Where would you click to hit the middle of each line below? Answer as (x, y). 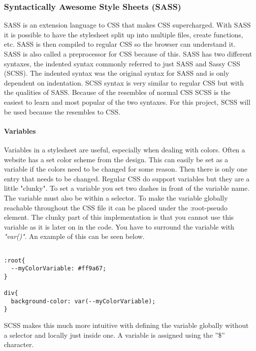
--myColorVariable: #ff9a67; (59, 269)
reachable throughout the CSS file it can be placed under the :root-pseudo (116, 207)
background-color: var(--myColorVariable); (83, 301)
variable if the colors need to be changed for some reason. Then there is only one (126, 169)
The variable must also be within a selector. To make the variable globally (116, 197)
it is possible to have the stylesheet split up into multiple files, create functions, (124, 34)
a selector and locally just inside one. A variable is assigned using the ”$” (114, 335)
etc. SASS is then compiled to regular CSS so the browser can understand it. (120, 44)
